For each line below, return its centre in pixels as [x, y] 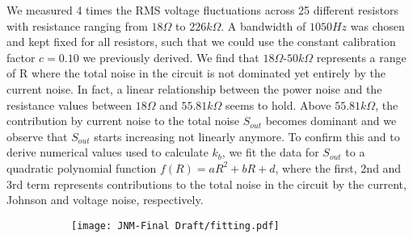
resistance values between [70, 104]
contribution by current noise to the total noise [123, 121]
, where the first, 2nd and [338, 167]
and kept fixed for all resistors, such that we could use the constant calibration [201, 42]
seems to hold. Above [278, 104]
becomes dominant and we [331, 121]
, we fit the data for [270, 152]
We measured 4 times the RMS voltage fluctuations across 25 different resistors [203, 10]
